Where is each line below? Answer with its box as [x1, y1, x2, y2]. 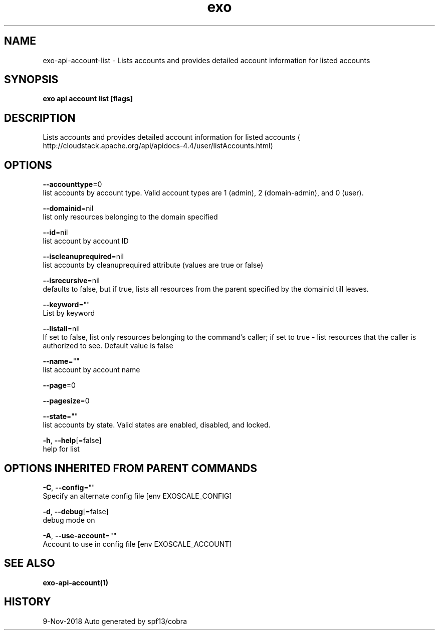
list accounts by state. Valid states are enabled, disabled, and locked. [43, 420, 271, 430]
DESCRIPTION [4, 111, 76, 124]
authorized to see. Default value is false [43, 341, 173, 350]
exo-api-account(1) [43, 578, 109, 587]
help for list [43, 445, 80, 454]
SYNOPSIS [4, 73, 59, 86]
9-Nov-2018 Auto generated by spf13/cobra [43, 616, 187, 625]
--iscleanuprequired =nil [43, 252, 124, 261]
